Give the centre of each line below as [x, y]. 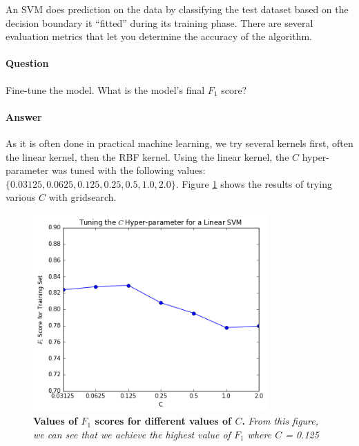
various [21, 197]
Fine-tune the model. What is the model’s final [105, 89]
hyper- [316, 156]
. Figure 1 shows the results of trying [254, 183]
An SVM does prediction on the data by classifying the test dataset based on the [177, 9]
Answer [24, 116]
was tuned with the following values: [128, 170]
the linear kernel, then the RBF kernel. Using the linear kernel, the [147, 156]
